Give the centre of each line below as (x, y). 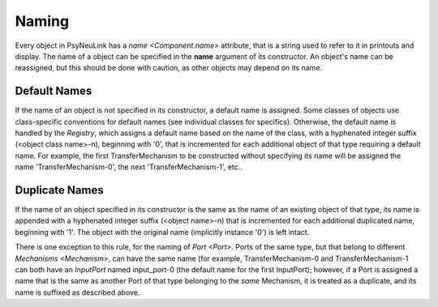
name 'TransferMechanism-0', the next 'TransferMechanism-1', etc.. (129, 167)
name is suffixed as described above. (77, 292)
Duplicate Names (60, 190)
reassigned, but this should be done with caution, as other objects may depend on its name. (169, 68)
